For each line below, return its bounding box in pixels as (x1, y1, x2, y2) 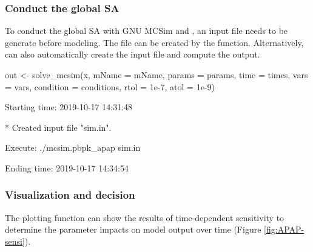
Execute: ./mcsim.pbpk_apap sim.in (5, 141, 141, 154)
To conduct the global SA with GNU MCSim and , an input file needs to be (5, 24, 288, 37)
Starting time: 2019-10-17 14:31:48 (5, 101, 133, 113)
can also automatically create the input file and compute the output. (5, 48, 260, 61)
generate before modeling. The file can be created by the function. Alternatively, (5, 36, 304, 48)
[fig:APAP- (264, 223, 305, 236)
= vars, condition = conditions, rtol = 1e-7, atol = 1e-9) (5, 80, 215, 93)
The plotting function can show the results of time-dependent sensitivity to (5, 211, 284, 224)
